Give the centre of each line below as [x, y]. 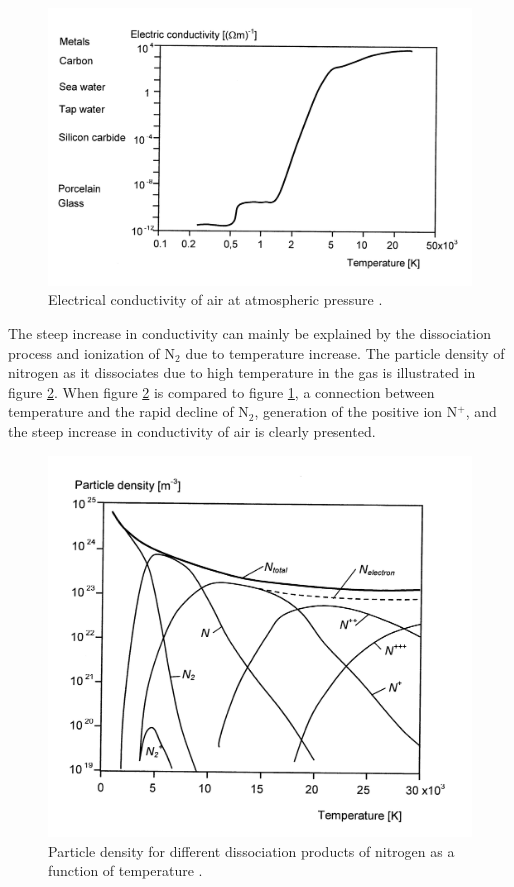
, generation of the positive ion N [356, 411]
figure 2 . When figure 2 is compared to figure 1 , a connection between [221, 391]
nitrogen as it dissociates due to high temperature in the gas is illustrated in [242, 372]
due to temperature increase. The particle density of [345, 352]
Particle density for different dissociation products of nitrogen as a [251, 850]
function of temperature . [125, 870]
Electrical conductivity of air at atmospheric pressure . [215, 299]
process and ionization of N [92, 352]
